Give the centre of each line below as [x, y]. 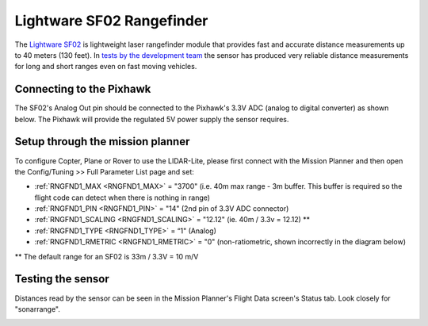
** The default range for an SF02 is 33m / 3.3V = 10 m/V [107, 256]
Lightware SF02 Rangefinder [111, 21]
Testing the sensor [62, 279]
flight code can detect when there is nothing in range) [122, 198]
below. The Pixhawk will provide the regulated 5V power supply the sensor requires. [152, 119]
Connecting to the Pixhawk [83, 89]
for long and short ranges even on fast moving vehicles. [106, 67]
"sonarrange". [38, 309]
